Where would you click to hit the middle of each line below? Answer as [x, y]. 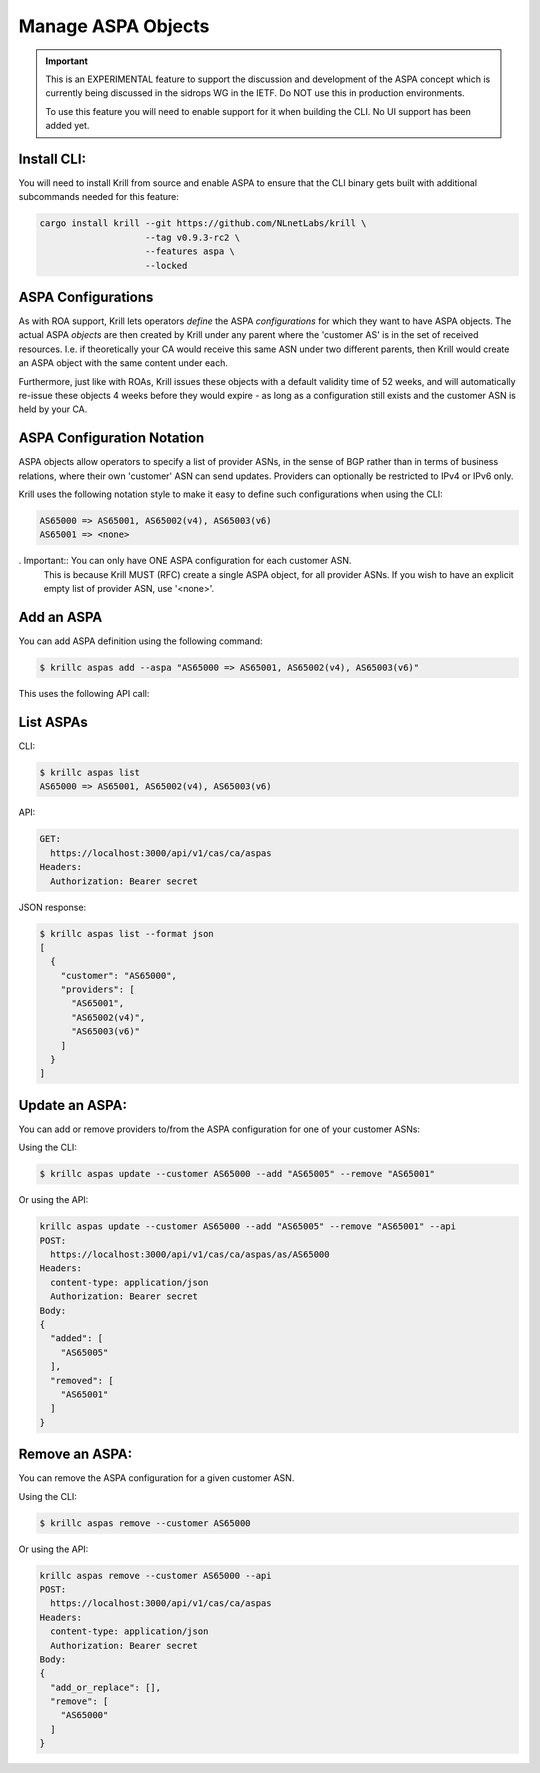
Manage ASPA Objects [114, 26]
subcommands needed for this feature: [99, 197]
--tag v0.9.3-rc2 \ [192, 237]
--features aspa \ [190, 251]
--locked [166, 265]
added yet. [67, 126]
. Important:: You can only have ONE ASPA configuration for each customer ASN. [185, 561]
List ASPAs [53, 721]
